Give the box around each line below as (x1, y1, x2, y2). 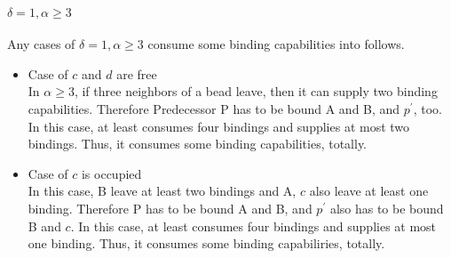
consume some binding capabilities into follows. (147, 35, 405, 53)
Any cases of (7, 35, 75, 53)
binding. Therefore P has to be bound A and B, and (28, 198, 313, 217)
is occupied (81, 164, 142, 182)
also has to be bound (329, 198, 444, 217)
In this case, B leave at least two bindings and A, (28, 181, 297, 200)
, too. (413, 99, 442, 117)
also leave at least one (309, 181, 429, 200)
